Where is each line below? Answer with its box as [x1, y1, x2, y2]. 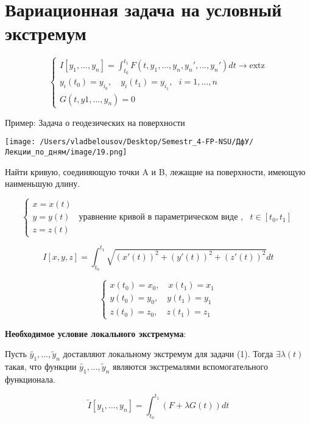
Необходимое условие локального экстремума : [5, 327, 186, 339]
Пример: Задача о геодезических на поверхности [5, 116, 185, 128]
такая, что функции [5, 360, 77, 372]
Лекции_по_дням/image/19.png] [5, 148, 127, 157]
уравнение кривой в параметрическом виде [79, 213, 238, 222]
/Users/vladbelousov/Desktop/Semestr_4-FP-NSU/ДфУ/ [40, 137, 254, 147]
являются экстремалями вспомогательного [113, 360, 268, 372]
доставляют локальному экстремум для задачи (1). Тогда [63, 347, 273, 360]
